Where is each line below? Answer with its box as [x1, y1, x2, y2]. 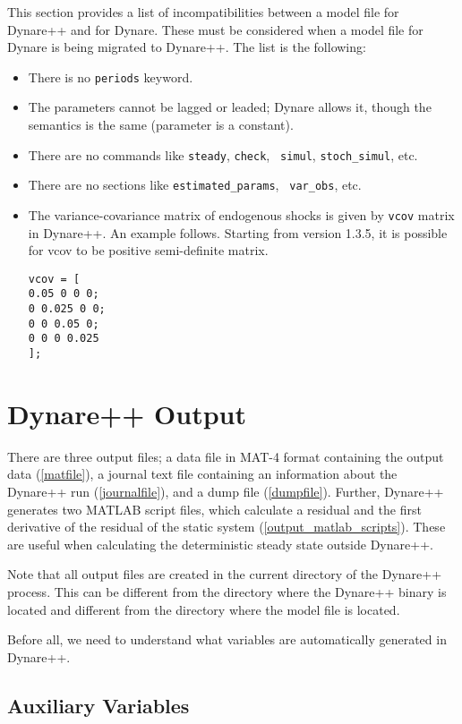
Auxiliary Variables [7, 691, 190, 719]
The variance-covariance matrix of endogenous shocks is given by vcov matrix [28, 205, 455, 224]
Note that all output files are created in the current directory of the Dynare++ [7, 565, 442, 583]
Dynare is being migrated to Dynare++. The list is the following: [7, 38, 366, 56]
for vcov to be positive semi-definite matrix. [28, 241, 269, 260]
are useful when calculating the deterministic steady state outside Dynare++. [7, 534, 433, 553]
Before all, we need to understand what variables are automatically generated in [7, 630, 447, 649]
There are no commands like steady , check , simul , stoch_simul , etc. [28, 145, 418, 164]
